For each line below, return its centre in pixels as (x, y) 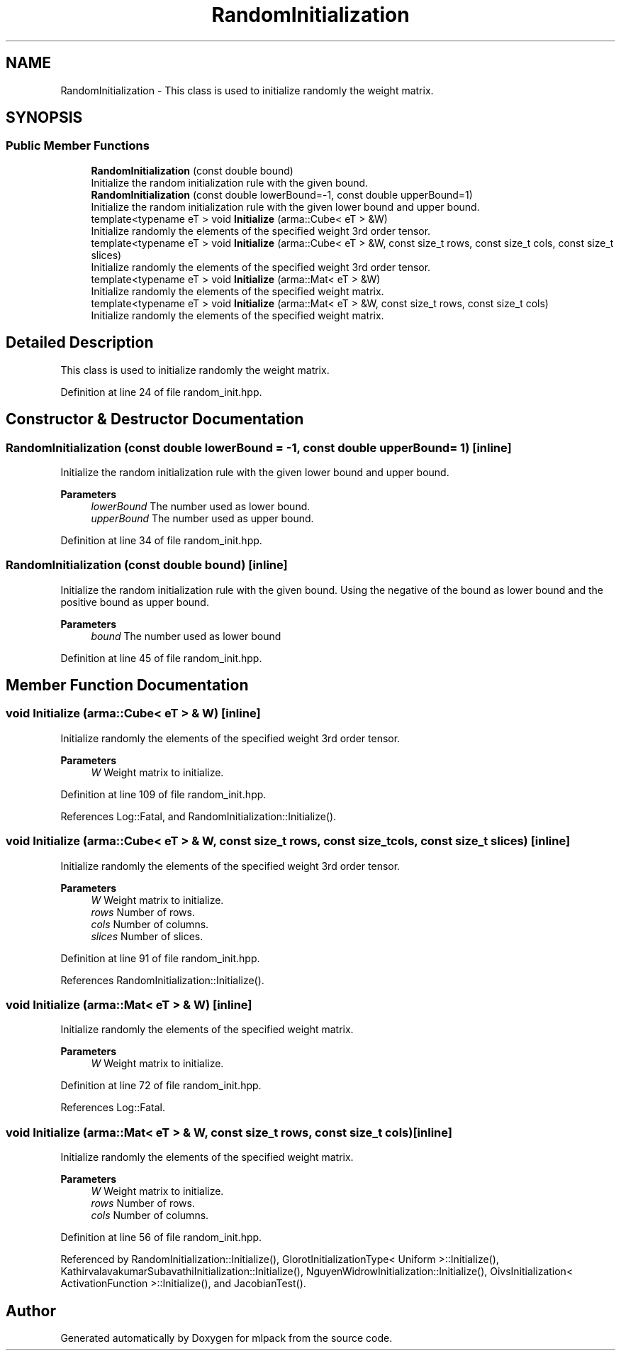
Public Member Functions (78, 146)
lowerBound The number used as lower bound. (201, 506)
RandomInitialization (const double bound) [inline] (147, 565)
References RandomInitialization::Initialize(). (162, 980)
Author (31, 1311)
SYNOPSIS (44, 118)
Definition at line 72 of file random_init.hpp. (161, 1086)
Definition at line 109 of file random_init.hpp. (163, 794)
